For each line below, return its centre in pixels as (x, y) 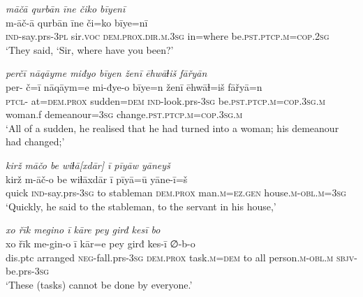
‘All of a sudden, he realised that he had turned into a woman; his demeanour (172, 128)
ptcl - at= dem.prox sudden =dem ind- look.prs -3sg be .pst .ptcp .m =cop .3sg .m (165, 100)
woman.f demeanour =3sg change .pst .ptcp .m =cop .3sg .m (124, 114)
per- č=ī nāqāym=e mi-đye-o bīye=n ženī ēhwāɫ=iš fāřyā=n (134, 86)
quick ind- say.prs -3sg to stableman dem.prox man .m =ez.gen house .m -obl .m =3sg (176, 193)
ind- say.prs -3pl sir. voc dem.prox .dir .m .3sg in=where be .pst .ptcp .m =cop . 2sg (168, 36)
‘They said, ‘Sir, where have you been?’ (90, 49)
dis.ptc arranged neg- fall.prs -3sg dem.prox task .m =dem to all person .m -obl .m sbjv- (181, 257)
